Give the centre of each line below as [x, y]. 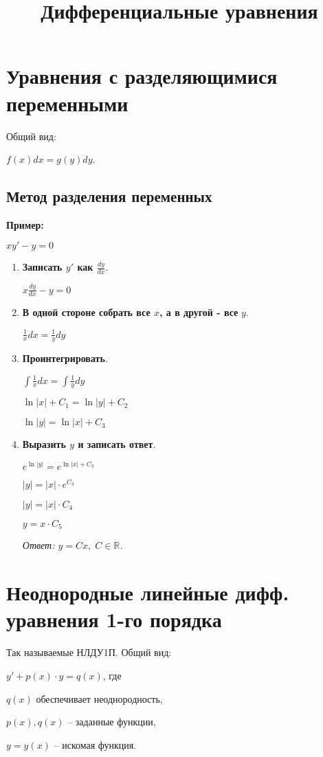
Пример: [25, 224]
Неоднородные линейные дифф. [148, 592]
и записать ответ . [117, 444]
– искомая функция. [95, 744]
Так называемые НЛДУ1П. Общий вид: [89, 652]
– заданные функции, [112, 722]
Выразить [44, 444]
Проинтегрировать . [65, 358]
